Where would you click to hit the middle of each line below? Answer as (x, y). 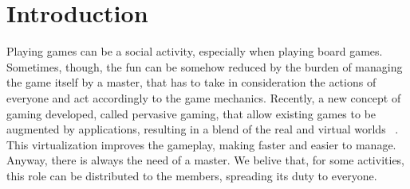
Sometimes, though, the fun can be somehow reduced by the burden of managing (205, 66)
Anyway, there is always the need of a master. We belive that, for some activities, (205, 160)
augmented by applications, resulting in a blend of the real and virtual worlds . (203, 129)
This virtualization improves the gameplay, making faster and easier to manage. (201, 144)
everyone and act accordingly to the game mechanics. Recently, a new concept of (204, 97)
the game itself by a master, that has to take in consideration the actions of (191, 82)
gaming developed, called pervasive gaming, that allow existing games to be (191, 113)
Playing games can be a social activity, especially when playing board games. (195, 51)
